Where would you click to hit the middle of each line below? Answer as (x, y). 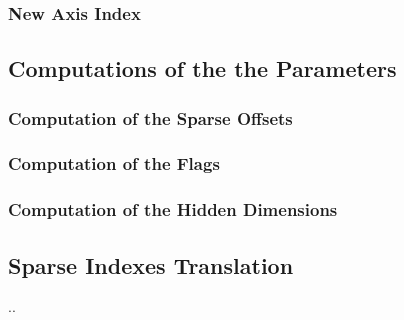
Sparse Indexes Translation (151, 264)
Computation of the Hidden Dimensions (173, 209)
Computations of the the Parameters (202, 68)
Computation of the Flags (114, 163)
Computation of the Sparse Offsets (150, 117)
